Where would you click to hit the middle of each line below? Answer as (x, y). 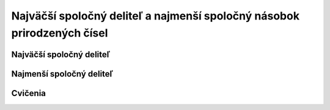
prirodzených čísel (60, 33)
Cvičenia (28, 93)
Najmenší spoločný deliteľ (62, 74)
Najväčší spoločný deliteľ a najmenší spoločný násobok (155, 16)
